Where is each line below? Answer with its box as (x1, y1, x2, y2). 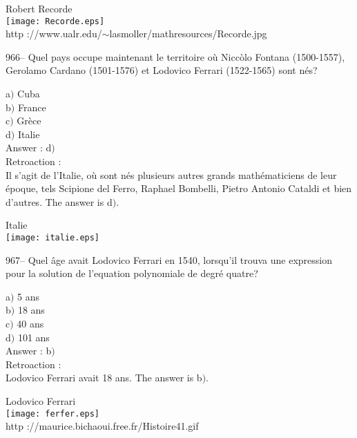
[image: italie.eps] (6, 232, 100, 242)
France (17, 99, 46, 114)
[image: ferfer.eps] (6, 408, 100, 419)
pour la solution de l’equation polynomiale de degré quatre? (6, 266, 258, 280)
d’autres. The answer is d (6, 194, 113, 209)
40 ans (17, 316, 44, 330)
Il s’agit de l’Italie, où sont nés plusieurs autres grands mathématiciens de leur (6, 167, 337, 182)
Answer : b (6, 343, 52, 358)
